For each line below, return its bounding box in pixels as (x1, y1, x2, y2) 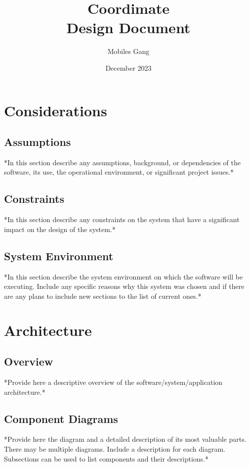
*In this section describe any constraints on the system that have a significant (4, 214, 240, 225)
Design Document (66, 17, 191, 38)
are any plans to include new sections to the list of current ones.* (4, 290, 202, 301)
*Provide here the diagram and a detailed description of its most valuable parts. (4, 434, 247, 444)
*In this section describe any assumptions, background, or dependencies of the (4, 157, 241, 167)
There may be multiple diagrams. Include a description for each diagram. (4, 444, 225, 454)
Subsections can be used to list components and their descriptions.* (4, 453, 209, 464)
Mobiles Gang (107, 46, 150, 56)
